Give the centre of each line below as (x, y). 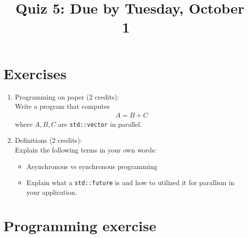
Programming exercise (80, 225)
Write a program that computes (62, 106)
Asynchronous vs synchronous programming (92, 166)
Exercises (35, 73)
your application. (52, 192)
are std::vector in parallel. (100, 124)
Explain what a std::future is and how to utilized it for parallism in (130, 182)
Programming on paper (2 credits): (67, 96)
